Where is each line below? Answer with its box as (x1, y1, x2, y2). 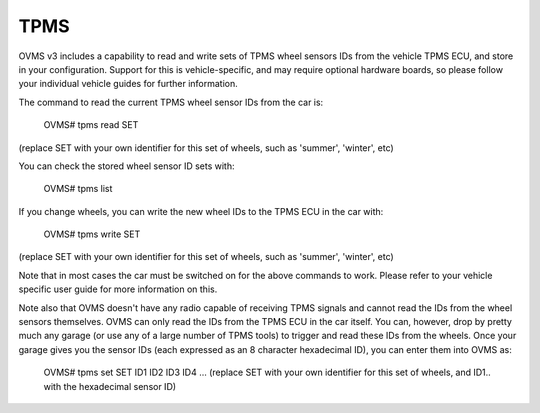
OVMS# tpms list (43, 183, 113, 195)
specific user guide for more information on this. (18, 283, 218, 295)
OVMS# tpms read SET (43, 119, 139, 131)
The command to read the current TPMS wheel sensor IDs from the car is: (18, 96, 324, 108)
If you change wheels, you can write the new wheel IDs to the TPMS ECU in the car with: (18, 205, 384, 217)
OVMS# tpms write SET (43, 228, 141, 240)
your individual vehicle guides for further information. (18, 78, 239, 90)
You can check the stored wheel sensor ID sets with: (18, 160, 235, 172)
